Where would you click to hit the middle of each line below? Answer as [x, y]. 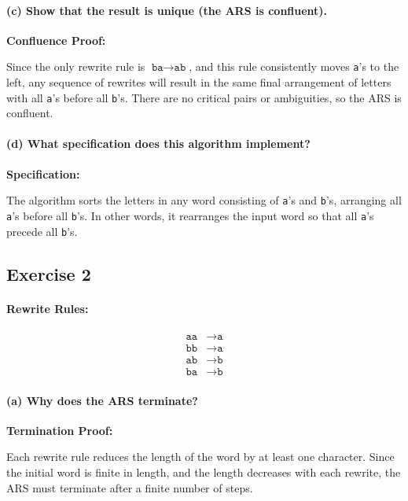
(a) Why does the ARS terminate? [102, 400]
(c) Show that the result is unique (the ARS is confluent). [167, 10]
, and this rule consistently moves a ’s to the [294, 66]
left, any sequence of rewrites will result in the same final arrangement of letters [199, 82]
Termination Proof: [60, 430]
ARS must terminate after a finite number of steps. [130, 487]
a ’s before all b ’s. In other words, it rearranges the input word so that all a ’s [190, 215]
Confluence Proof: [56, 40]
